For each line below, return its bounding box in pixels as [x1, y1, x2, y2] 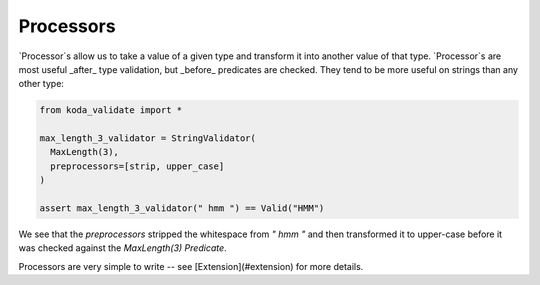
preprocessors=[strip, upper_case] [50, 160, 225, 172]
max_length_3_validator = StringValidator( [39, 133, 257, 144]
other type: [18, 78, 65, 90]
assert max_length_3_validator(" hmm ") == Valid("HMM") [39, 203, 325, 214]
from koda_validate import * [39, 105, 183, 116]
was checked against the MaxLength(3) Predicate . [18, 242, 227, 254]
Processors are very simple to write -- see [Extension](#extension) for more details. [18, 260, 364, 272]
